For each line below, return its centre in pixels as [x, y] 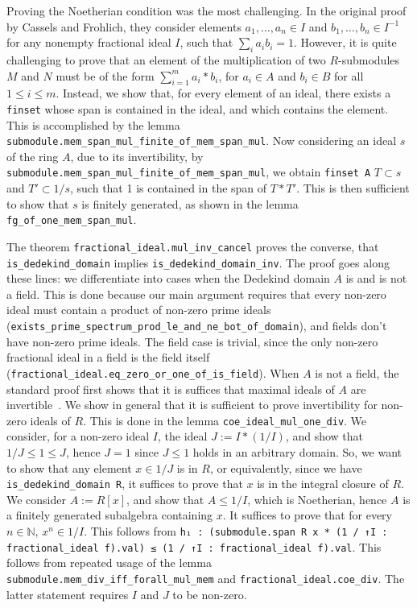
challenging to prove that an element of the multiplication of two [166, 59]
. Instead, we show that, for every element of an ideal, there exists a [223, 93]
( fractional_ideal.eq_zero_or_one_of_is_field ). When [153, 372]
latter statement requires [68, 594]
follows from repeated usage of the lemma [109, 563]
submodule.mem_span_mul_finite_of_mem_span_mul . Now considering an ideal [202, 141]
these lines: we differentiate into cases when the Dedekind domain [168, 278]
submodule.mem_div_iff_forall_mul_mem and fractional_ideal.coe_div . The [206, 578]
